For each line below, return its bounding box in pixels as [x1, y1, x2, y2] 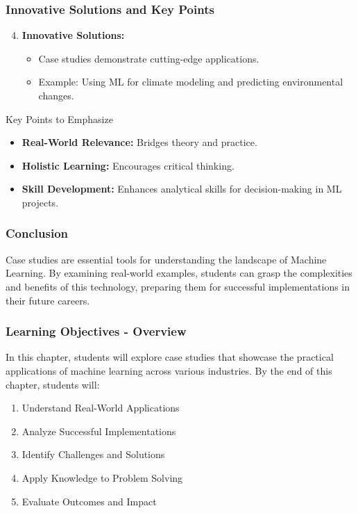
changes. [38, 88, 74, 102]
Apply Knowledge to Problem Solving [22, 470, 183, 484]
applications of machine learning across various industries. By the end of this [6, 363, 332, 377]
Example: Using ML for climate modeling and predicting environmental [38, 74, 343, 89]
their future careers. [6, 293, 90, 307]
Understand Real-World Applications [22, 400, 180, 415]
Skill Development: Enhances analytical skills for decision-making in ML [22, 181, 342, 196]
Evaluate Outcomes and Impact [22, 494, 157, 508]
